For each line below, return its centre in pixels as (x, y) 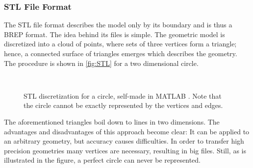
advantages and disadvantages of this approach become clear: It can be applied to (127, 131)
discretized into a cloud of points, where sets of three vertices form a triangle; (120, 44)
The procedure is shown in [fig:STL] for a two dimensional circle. (101, 63)
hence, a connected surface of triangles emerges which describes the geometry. (121, 53)
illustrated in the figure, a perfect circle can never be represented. (102, 160)
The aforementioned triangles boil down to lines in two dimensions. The (112, 121)
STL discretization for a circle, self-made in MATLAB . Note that (123, 95)
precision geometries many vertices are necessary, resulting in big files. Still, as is (125, 150)
